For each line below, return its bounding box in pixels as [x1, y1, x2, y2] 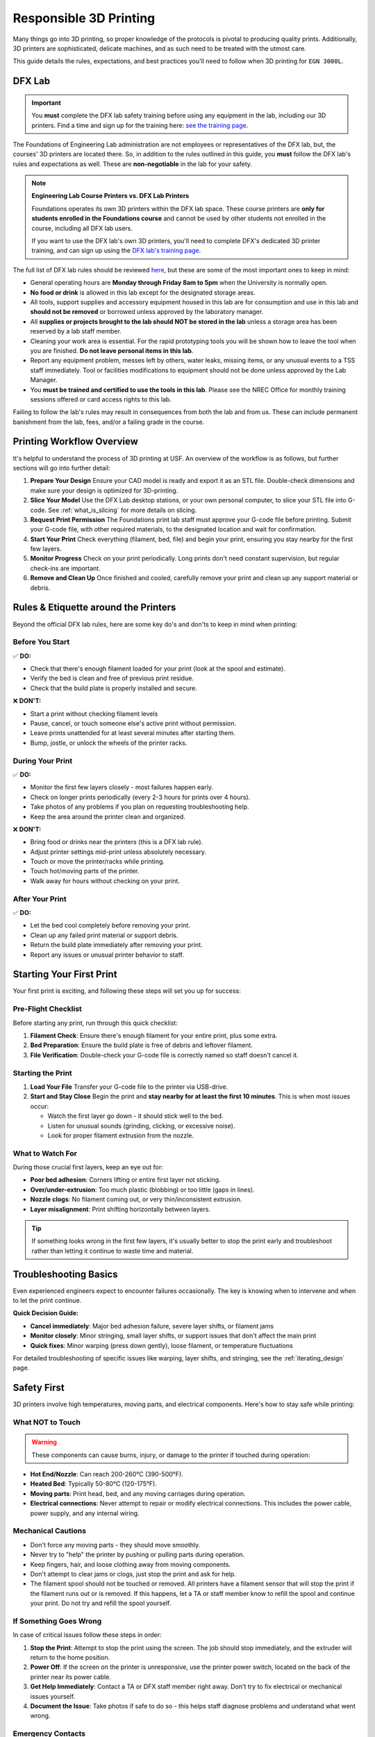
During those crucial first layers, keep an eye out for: [12, 1163, 163, 1171]
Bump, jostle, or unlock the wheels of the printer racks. [30, 739, 187, 747]
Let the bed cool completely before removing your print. [30, 921, 190, 930]
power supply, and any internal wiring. [30, 1508, 140, 1517]
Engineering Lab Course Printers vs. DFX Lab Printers [31, 192, 190, 200]
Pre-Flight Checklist [12, 1004, 83, 1014]
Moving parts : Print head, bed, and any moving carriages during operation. [30, 1489, 246, 1497]
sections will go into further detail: [12, 463, 110, 472]
